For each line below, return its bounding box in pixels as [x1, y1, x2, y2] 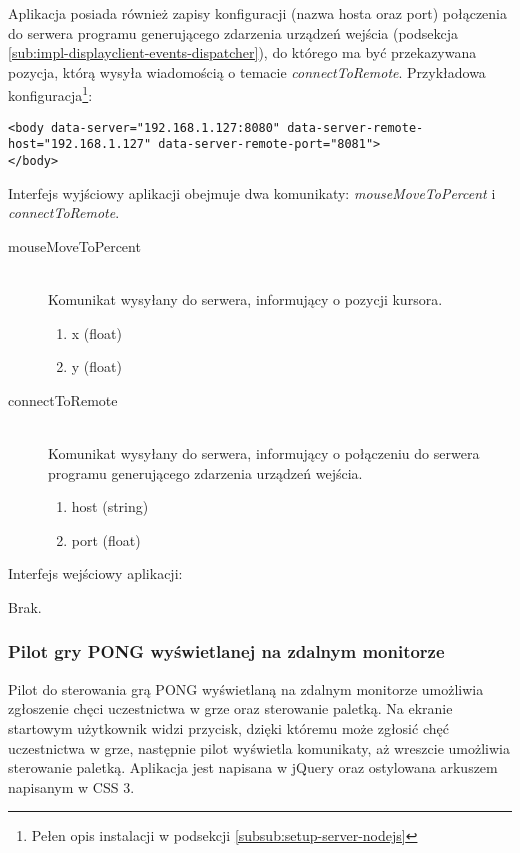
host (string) [71, 496, 149, 517]
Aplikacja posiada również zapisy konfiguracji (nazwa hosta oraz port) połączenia [8, 3, 507, 23]
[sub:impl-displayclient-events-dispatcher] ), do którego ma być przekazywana [8, 42, 477, 63]
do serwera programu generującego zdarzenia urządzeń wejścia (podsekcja [8, 22, 459, 43]
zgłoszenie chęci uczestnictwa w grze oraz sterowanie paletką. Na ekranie [8, 698, 453, 719]
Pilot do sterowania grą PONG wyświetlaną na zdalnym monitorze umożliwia [8, 678, 484, 699]
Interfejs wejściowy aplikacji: [8, 563, 183, 584]
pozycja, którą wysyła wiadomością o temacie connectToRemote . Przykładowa [8, 61, 486, 82]
